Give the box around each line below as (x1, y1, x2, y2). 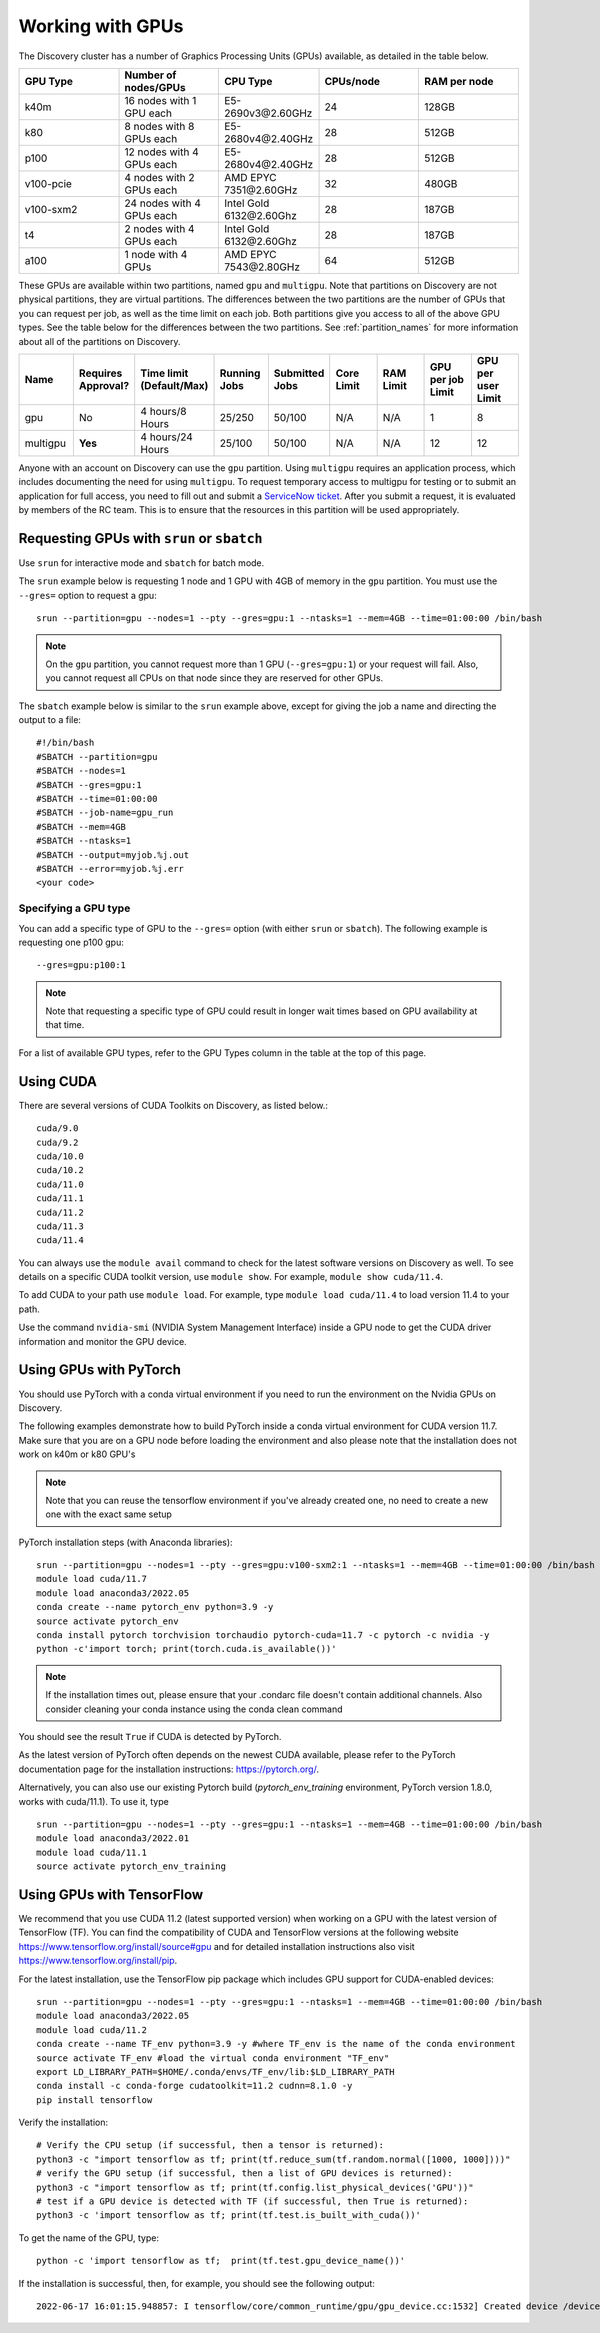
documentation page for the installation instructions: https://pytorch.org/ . (18, 1763, 320, 1775)
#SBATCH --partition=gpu (36, 751, 158, 762)
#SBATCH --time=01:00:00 (36, 793, 158, 805)
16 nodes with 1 (124, 93, 197, 107)
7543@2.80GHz (224, 260, 300, 274)
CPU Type (224, 74, 273, 88)
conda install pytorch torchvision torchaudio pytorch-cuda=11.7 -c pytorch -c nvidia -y (36, 1630, 490, 1641)
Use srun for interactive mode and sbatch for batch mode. (18, 556, 265, 569)
